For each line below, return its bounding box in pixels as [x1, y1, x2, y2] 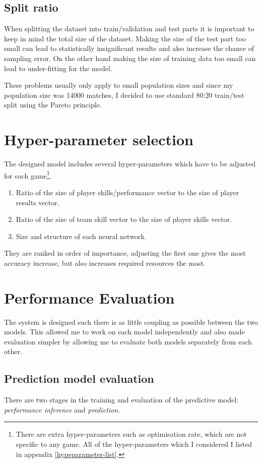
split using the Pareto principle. [4, 99, 102, 110]
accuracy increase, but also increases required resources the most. [4, 257, 206, 268]
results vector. [16, 197, 59, 207]
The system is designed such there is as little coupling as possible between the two [4, 316, 258, 327]
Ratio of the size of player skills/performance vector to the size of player [16, 187, 239, 197]
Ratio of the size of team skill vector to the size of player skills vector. [16, 214, 232, 224]
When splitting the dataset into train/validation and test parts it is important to [4, 23, 254, 34]
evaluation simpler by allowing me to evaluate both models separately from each [4, 336, 252, 346]
